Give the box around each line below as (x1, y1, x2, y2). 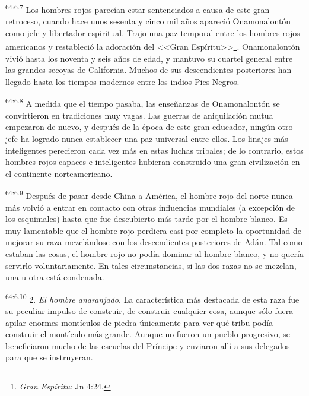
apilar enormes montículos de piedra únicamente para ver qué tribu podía (5, 316, 273, 328)
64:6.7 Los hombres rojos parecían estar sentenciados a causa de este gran (5, 2, 270, 15)
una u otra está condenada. (5, 271, 104, 283)
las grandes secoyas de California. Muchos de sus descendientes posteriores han (5, 64, 292, 76)
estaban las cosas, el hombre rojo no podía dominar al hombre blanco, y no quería (5, 247, 304, 259)
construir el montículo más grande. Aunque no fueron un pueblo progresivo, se (5, 328, 291, 340)
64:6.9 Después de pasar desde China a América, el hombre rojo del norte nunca (5, 188, 293, 201)
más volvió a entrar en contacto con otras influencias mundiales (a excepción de (5, 201, 295, 213)
